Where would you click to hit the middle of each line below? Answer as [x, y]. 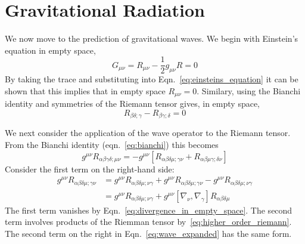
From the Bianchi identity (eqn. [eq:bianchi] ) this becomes [112, 145]
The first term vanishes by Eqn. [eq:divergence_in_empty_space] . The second [149, 210]
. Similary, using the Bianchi [249, 90]
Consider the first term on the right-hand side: [90, 169]
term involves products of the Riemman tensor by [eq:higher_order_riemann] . [148, 222]
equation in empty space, [50, 50]
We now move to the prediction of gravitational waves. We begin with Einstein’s [152, 38]
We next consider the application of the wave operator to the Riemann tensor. [148, 133]
